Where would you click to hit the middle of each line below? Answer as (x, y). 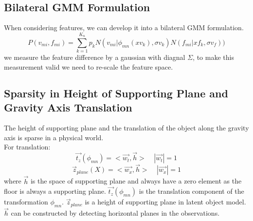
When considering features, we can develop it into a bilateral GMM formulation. (124, 28)
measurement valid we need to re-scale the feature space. (89, 66)
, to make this (213, 57)
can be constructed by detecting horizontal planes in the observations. (115, 213)
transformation (26, 202)
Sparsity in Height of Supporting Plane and (116, 93)
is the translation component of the (191, 191)
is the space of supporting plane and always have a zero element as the (136, 181)
